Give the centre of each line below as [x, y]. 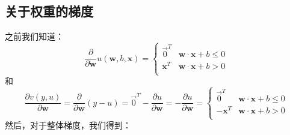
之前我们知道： [34, 36]
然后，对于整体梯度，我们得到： [68, 125]
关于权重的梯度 [49, 11]
